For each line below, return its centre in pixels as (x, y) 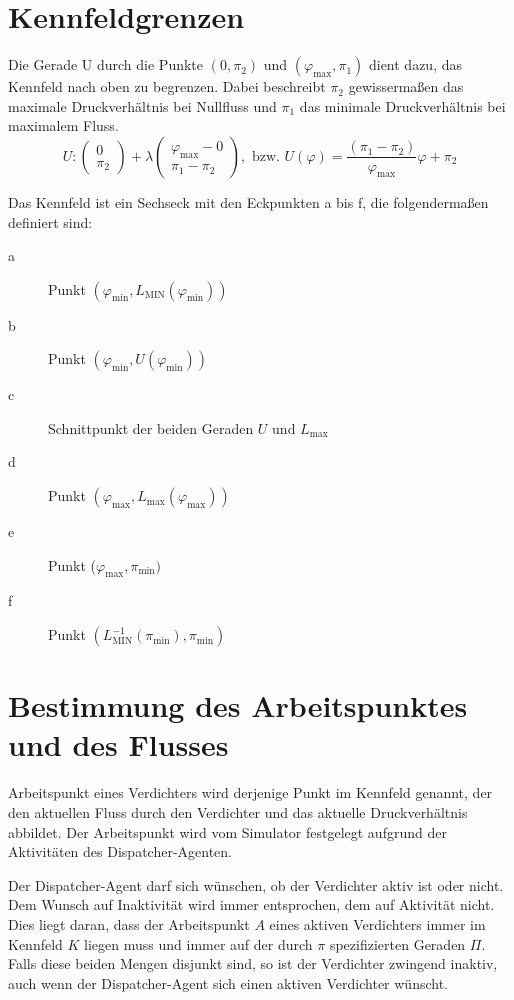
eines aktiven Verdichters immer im (377, 923)
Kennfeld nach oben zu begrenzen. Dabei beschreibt (167, 86)
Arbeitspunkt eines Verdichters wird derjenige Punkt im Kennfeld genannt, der (250, 792)
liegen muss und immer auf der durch (198, 943)
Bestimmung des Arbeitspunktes (238, 705)
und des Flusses (118, 744)
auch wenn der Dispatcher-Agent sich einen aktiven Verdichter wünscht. (228, 982)
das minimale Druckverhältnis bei (402, 105)
